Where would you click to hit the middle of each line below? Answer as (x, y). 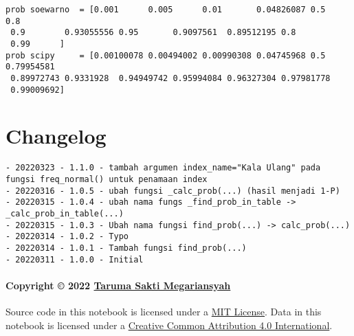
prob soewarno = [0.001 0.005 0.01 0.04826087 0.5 (166, 10)
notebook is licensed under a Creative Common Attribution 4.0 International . (169, 325)
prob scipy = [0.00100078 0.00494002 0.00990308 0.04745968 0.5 (166, 55)
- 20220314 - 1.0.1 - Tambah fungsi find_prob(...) (126, 248)
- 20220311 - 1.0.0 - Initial (75, 259)
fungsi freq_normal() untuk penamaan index (107, 180)
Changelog (56, 136)
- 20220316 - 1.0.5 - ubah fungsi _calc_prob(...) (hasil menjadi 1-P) (173, 191)
